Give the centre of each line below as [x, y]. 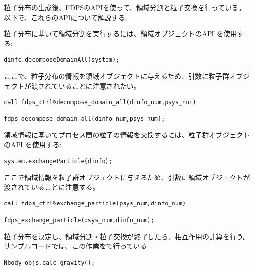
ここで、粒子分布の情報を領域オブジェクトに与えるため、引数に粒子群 [117, 76]
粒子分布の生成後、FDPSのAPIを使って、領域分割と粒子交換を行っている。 [125, 7]
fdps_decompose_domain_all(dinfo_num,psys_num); [85, 119]
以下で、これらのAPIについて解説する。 [68, 17]
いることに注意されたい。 [99, 85]
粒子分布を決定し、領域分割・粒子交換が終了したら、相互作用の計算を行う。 [127, 236]
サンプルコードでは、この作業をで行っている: [76, 246]
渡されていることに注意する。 [52, 187]
